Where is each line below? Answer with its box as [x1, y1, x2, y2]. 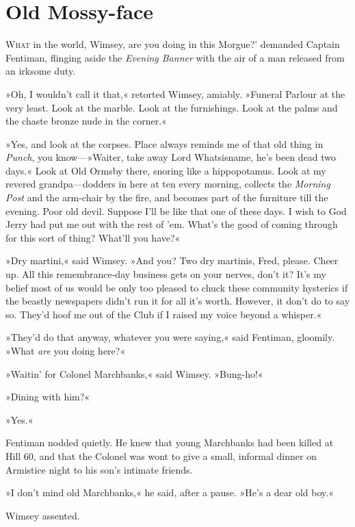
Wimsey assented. [5, 508, 80, 522]
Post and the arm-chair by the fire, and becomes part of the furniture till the [5, 190, 328, 205]
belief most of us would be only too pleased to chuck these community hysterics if [5, 280, 348, 294]
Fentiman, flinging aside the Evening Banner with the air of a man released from [5, 50, 345, 64]
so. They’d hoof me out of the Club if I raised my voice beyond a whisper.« [5, 307, 322, 321]
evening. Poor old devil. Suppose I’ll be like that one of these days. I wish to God [5, 203, 347, 218]
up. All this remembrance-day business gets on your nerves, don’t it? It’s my [5, 267, 326, 281]
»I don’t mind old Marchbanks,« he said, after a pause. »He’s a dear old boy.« [5, 485, 334, 500]
